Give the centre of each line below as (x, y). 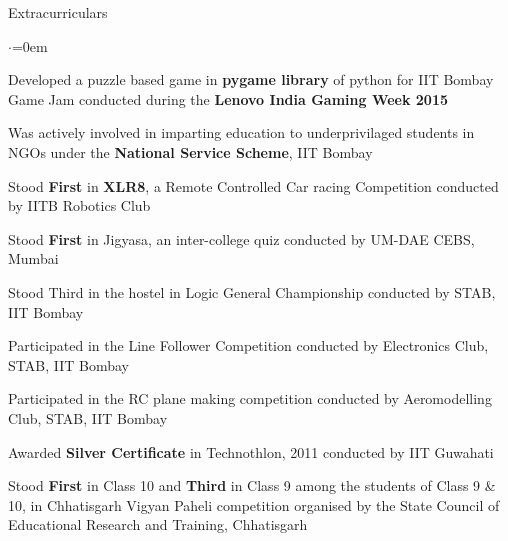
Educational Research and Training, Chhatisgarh (158, 524)
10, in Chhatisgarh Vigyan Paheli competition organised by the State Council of (254, 504)
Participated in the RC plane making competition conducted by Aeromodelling (250, 398)
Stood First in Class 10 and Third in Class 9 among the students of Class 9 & (252, 485)
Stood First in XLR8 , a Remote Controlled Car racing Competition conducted (253, 185)
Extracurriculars (58, 12)
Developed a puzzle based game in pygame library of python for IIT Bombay (251, 79)
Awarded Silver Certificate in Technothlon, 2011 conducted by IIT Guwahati (251, 451)
